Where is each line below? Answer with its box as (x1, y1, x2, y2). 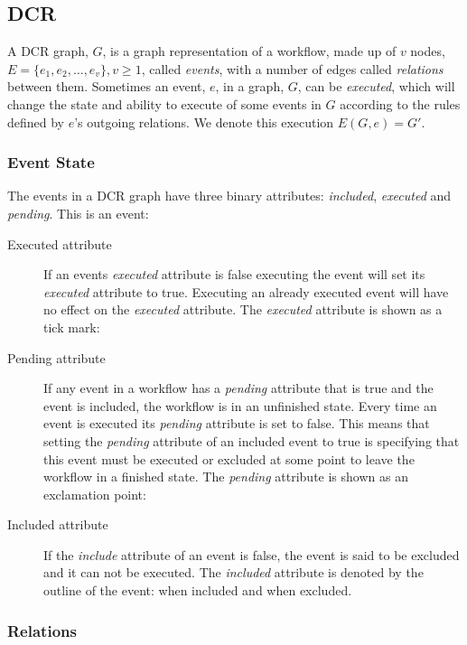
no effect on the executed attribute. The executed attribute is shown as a (43, 300, 443, 319)
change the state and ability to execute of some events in (7, 94, 322, 113)
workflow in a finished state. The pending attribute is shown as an (43, 467, 408, 486)
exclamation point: (43, 484, 146, 503)
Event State (7, 151, 95, 173)
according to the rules (340, 94, 461, 113)
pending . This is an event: (7, 203, 149, 222)
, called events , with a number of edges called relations (141, 59, 444, 78)
